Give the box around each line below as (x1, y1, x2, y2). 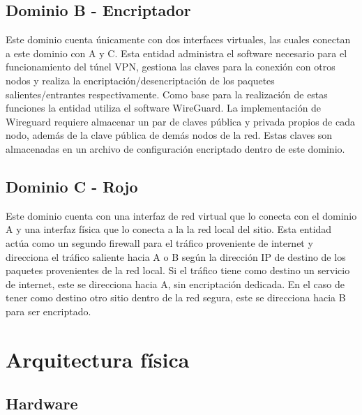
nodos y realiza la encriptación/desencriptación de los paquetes (6, 73, 275, 87)
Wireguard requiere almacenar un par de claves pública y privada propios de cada (6, 114, 355, 128)
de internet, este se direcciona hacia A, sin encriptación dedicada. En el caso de (6, 276, 345, 291)
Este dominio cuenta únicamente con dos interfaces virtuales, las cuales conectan (6, 32, 351, 47)
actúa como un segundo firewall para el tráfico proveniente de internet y (6, 235, 313, 250)
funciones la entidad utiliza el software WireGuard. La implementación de (6, 100, 322, 115)
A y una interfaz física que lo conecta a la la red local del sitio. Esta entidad (6, 222, 332, 236)
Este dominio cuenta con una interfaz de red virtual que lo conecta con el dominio (6, 208, 357, 222)
